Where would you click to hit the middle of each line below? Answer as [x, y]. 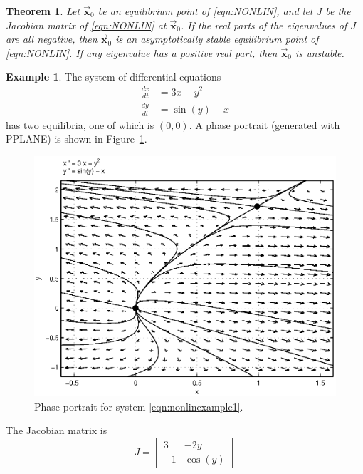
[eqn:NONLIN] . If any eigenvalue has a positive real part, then [142, 52]
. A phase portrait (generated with [264, 124]
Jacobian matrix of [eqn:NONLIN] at [86, 25]
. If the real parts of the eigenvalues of [264, 25]
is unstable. [320, 52]
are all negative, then [52, 39]
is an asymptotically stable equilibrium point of [217, 39]
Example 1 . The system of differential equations [114, 77]
